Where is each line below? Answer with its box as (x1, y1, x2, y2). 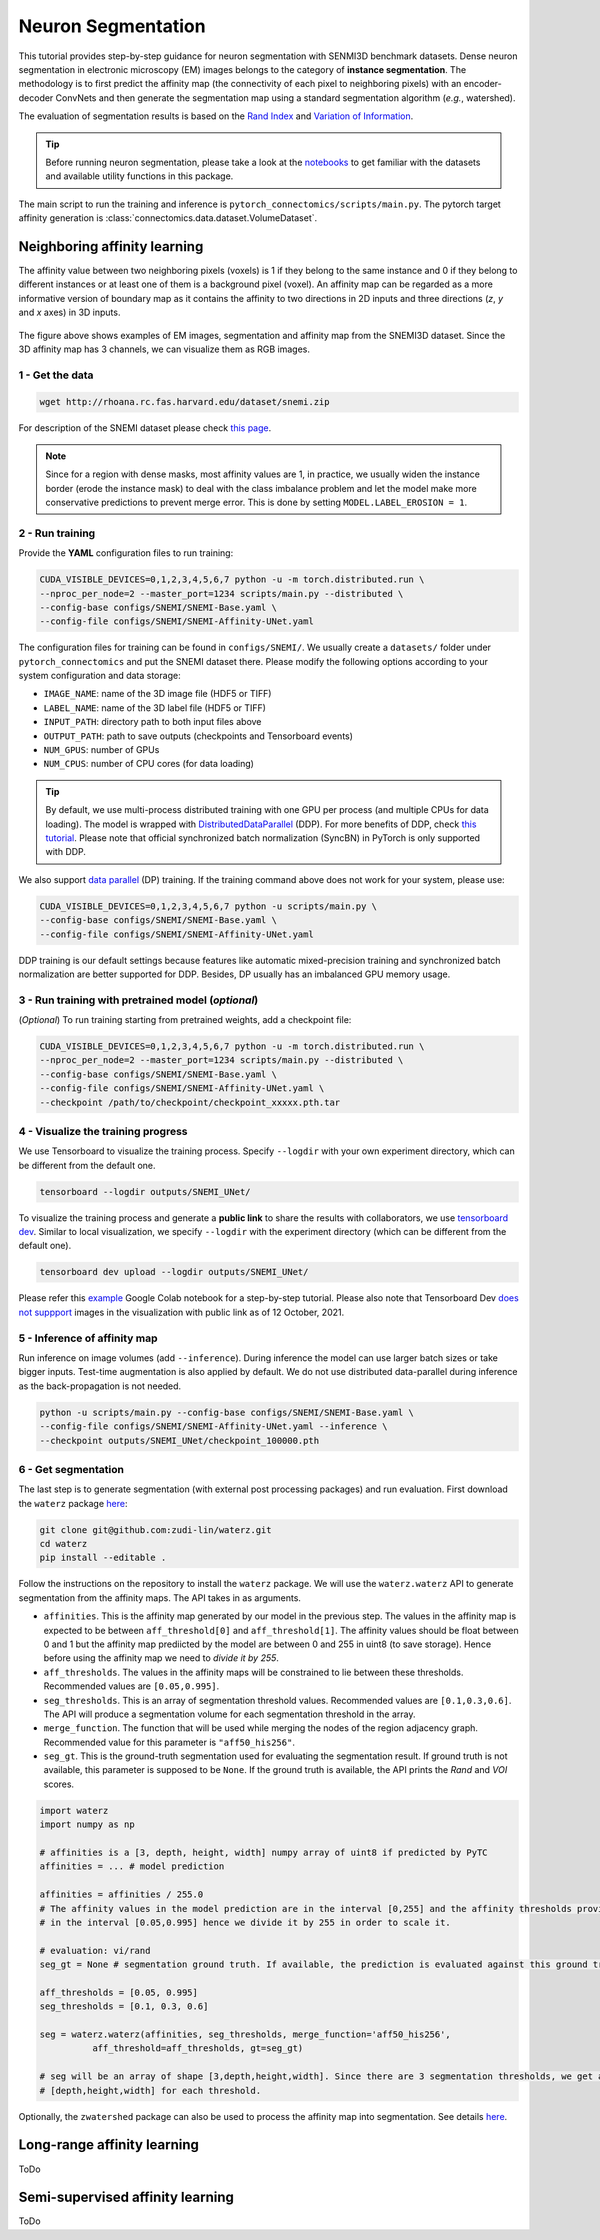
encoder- (463, 78, 502, 90)
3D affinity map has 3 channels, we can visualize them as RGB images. (18, 343, 310, 355)
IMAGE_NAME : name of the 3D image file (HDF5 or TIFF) (43, 688, 272, 700)
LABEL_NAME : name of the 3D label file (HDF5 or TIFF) (43, 701, 267, 714)
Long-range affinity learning (18, 2136, 200, 2154)
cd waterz (39, 1538, 88, 1550)
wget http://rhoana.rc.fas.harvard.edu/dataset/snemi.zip (39, 396, 330, 408)
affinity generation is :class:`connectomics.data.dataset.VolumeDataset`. (18, 212, 318, 224)
